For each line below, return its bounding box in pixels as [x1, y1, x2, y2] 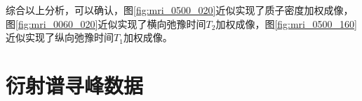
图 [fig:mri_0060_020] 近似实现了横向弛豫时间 [6, 16, 206, 31]
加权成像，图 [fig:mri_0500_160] [215, 16, 357, 31]
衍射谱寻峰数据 [6, 70, 144, 99]
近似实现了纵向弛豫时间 [6, 30, 114, 45]
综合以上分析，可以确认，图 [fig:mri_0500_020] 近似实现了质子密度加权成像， [6, 3, 354, 17]
